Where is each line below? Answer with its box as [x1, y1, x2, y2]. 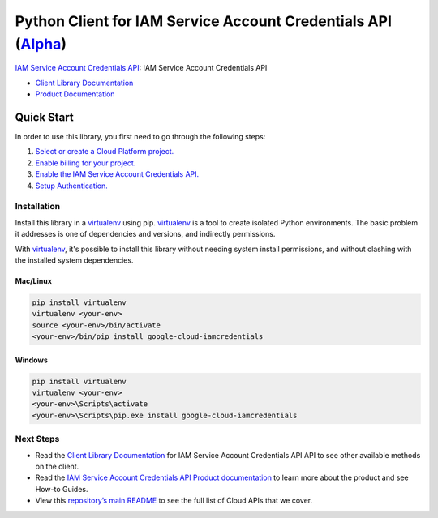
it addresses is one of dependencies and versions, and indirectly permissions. [15, 229, 276, 239]
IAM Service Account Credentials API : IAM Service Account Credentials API [15, 63, 268, 73]
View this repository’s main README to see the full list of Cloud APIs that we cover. [35, 495, 313, 506]
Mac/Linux [15, 276, 53, 285]
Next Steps [15, 434, 60, 445]
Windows [15, 355, 48, 365]
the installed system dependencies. [15, 255, 134, 265]
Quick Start [15, 110, 74, 124]
